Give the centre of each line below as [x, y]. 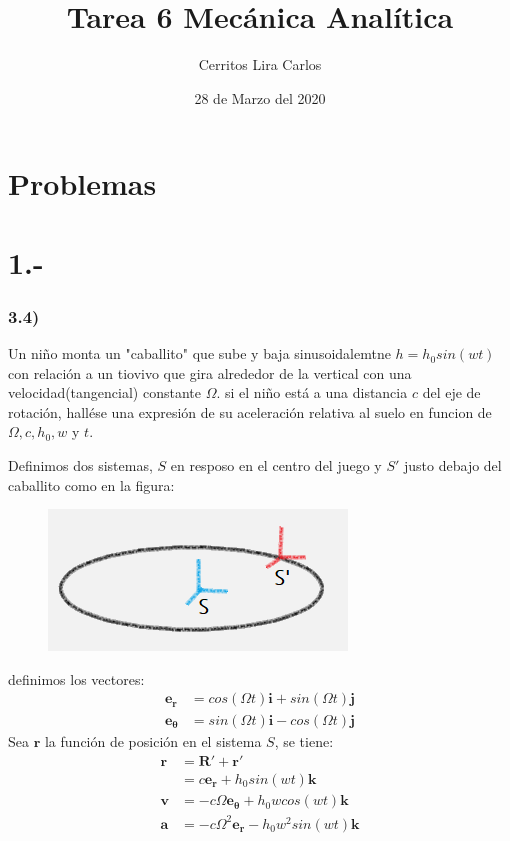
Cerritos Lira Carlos [260, 64]
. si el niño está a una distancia [312, 392]
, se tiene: [304, 740]
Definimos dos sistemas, [80, 465]
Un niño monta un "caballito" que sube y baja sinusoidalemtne [199, 353]
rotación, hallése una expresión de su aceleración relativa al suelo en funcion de [250, 411]
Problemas [82, 183]
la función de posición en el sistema [153, 740]
